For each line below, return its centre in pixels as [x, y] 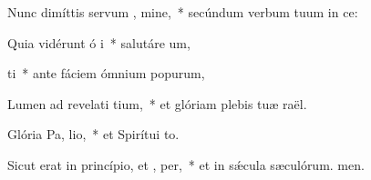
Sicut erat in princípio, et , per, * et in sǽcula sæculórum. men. [186, 164]
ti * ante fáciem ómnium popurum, [106, 73]
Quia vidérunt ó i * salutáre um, [99, 42]
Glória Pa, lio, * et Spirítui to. [93, 134]
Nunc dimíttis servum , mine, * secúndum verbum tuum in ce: [183, 12]
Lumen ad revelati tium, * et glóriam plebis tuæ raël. [157, 103]
